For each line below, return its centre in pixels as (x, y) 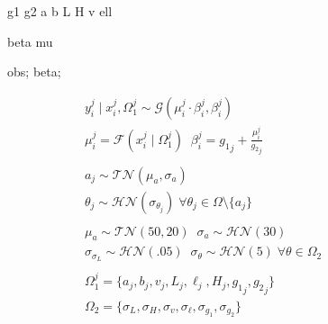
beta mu (30, 41)
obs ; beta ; (34, 72)
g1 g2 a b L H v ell (60, 11)
